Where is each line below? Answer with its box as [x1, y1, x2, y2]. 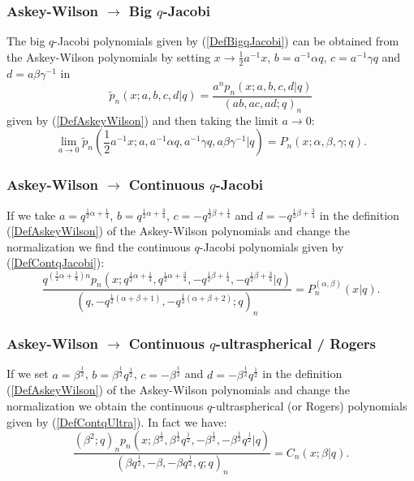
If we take [6, 206, 56, 223]
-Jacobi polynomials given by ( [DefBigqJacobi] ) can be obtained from [54, 32, 399, 49]
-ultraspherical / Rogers [215, 333, 376, 354]
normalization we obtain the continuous [6, 397, 204, 414]
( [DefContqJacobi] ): [6, 254, 105, 271]
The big [6, 32, 45, 49]
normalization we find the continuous [6, 238, 191, 255]
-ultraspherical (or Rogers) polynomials [212, 397, 408, 414]
